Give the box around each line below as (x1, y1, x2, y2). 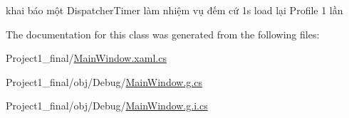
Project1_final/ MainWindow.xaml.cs (6, 50, 167, 65)
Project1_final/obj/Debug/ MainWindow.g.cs (6, 74, 202, 89)
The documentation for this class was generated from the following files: (6, 26, 320, 41)
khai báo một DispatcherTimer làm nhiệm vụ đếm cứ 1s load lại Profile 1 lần (6, 3, 343, 17)
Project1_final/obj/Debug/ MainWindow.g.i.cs (6, 98, 208, 113)
